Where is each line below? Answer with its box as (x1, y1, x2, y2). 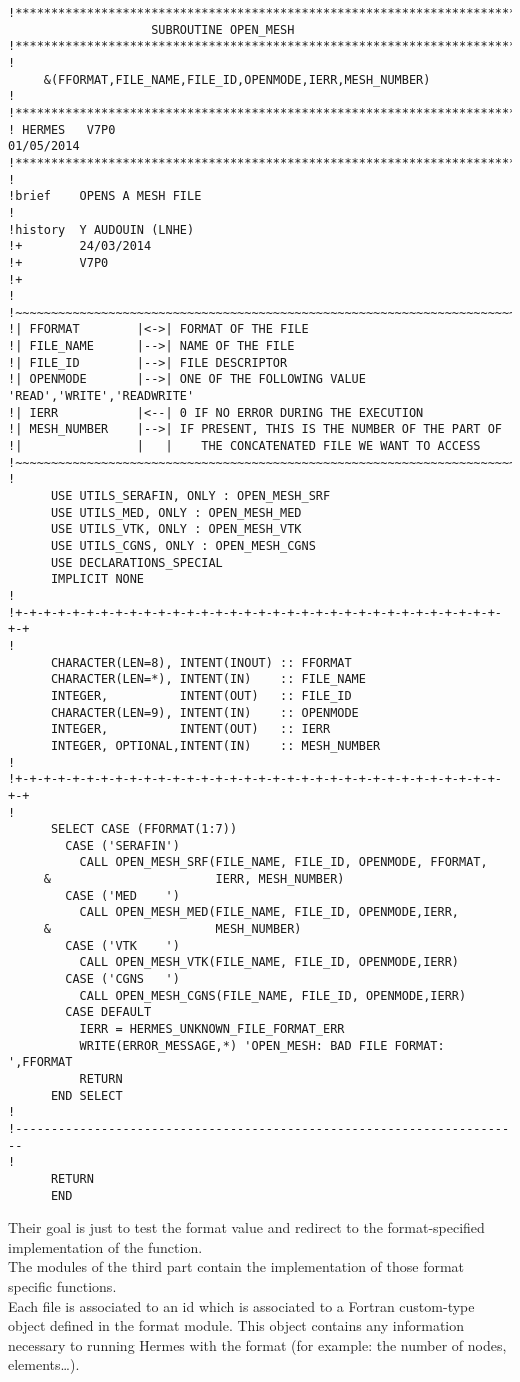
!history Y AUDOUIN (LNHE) (8, 222, 195, 237)
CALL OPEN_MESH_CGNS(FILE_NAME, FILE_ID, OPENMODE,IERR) (79, 988, 467, 1003)
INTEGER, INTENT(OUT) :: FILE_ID (50, 688, 352, 703)
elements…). (8, 1354, 80, 1375)
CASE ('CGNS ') (65, 972, 180, 987)
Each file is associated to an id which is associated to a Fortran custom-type (8, 1295, 475, 1316)
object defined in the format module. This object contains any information (8, 1315, 465, 1336)
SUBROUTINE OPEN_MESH (151, 22, 295, 37)
